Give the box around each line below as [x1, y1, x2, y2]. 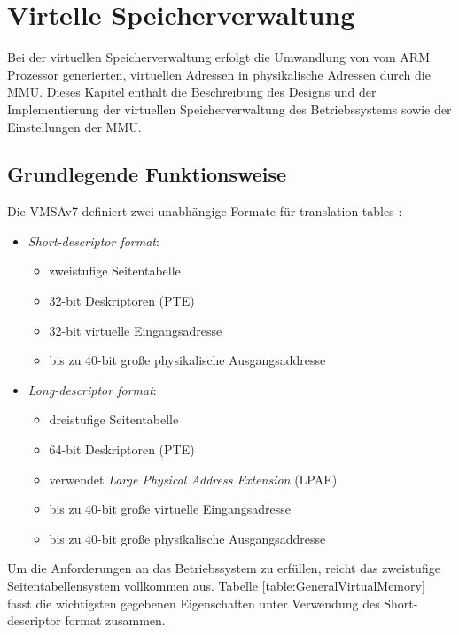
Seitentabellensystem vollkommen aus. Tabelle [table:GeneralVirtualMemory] [7, 577, 425, 595]
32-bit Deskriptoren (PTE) [49, 291, 195, 310]
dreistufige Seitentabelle [49, 410, 179, 429]
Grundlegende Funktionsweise [7, 160, 287, 188]
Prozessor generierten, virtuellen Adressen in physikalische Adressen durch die [7, 65, 431, 83]
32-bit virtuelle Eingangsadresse [49, 321, 222, 339]
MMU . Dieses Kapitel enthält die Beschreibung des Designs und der [7, 82, 377, 101]
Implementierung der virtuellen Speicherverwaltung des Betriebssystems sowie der [7, 99, 452, 118]
